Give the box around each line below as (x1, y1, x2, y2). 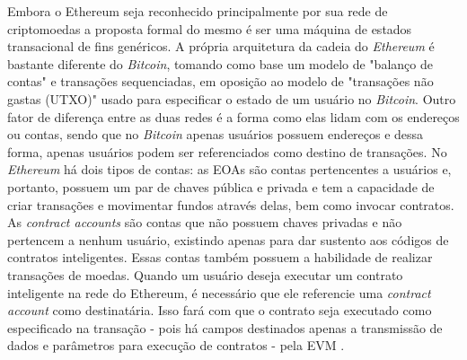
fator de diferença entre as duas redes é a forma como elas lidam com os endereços (7, 107, 460, 126)
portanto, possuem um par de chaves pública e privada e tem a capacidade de (7, 177, 435, 196)
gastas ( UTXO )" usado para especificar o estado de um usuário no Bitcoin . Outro (7, 89, 456, 108)
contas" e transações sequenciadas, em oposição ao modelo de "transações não (7, 72, 434, 91)
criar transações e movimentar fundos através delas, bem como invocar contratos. (7, 195, 454, 214)
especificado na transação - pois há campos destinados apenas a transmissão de (7, 318, 443, 337)
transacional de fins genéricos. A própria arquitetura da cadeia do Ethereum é (7, 37, 435, 56)
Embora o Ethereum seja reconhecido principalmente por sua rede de (7, 2, 388, 20)
